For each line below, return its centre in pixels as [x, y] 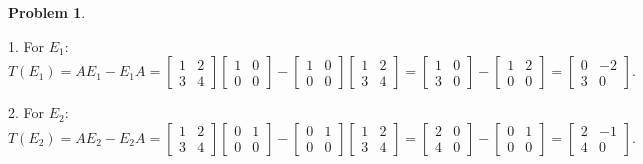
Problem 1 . [47, 12]
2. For [26, 112]
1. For [26, 45]
